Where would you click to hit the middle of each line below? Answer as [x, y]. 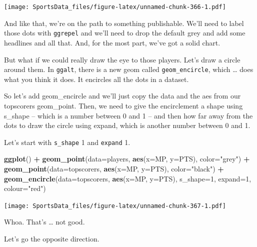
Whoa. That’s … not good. [44, 222]
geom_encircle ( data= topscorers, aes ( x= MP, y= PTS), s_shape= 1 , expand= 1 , [128, 178]
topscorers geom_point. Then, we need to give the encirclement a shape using [123, 105]
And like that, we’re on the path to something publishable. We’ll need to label [124, 23]
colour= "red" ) [25, 188]
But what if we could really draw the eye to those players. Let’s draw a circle [122, 59]
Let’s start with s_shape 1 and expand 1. [67, 142]
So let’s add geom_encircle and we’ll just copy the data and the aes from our [122, 96]
